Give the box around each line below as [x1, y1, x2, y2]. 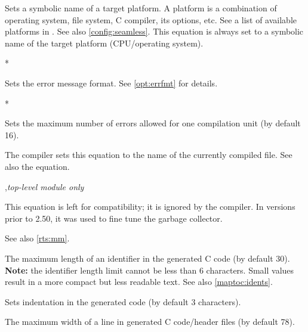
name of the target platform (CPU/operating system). [5, 36, 204, 49]
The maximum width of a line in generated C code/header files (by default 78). [5, 315, 295, 328]
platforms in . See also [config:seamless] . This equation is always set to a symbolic [5, 25, 304, 38]
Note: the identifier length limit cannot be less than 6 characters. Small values [5, 263, 294, 276]
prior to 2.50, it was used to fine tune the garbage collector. [5, 212, 223, 224]
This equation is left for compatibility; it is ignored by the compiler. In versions [5, 200, 295, 213]
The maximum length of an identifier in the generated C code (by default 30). [5, 252, 290, 264]
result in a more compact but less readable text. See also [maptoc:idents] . [5, 275, 273, 288]
